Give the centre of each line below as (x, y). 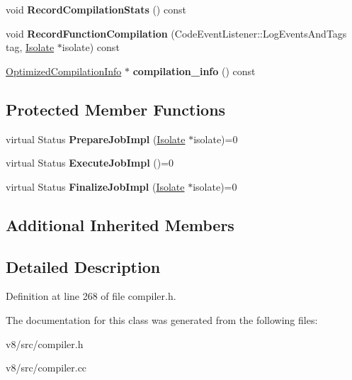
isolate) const (91, 47)
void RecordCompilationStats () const (96, 9)
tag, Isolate (30, 47)
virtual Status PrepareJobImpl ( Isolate (96, 139)
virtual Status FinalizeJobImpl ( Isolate (95, 186)
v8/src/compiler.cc (46, 368)
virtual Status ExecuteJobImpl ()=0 (90, 163)
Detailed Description (83, 266)
